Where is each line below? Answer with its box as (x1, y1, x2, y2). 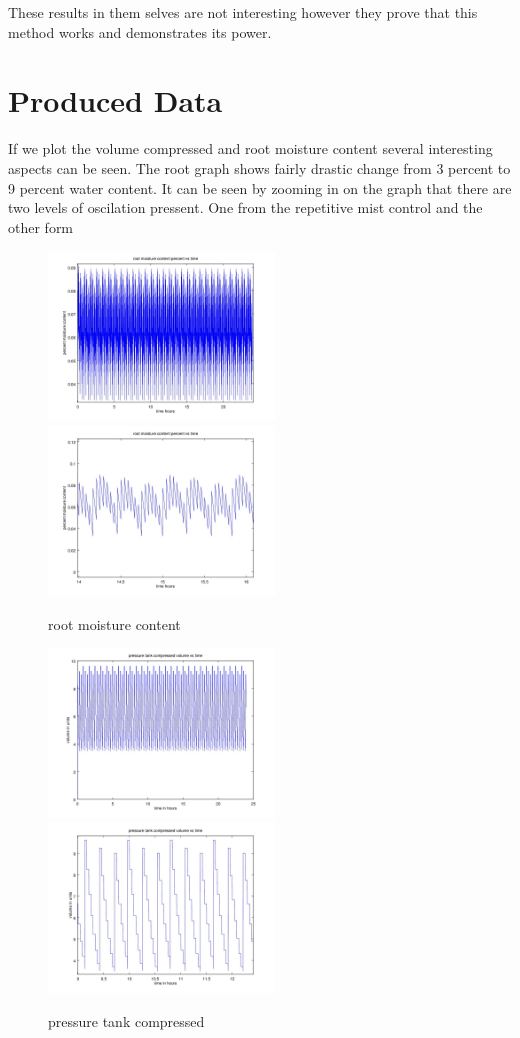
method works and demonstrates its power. (8, 21, 272, 42)
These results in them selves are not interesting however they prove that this (8, 2, 478, 22)
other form (8, 216, 74, 237)
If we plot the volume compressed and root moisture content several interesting (8, 138, 493, 159)
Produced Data (8, 80, 223, 121)
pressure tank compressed (48, 1010, 205, 1031)
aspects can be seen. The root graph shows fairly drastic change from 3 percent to (8, 157, 511, 178)
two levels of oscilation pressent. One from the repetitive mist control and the (8, 197, 483, 218)
